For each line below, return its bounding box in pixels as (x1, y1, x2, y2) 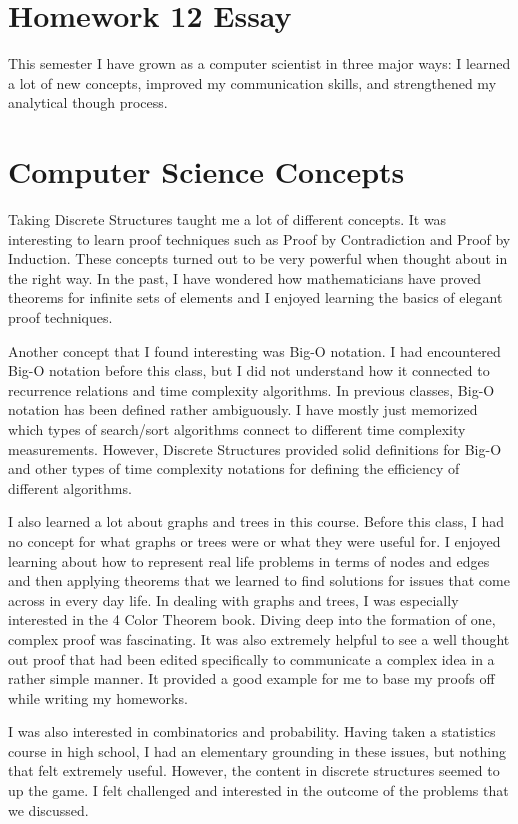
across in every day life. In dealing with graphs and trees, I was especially (8, 589, 459, 610)
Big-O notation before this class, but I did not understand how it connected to (8, 360, 490, 381)
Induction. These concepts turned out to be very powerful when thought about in (8, 248, 508, 269)
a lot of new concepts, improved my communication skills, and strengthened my (8, 72, 497, 93)
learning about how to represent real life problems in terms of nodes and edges (8, 550, 490, 571)
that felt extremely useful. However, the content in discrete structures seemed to (8, 760, 500, 781)
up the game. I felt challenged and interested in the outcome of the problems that (8, 780, 509, 801)
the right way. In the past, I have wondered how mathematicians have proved (8, 267, 482, 288)
